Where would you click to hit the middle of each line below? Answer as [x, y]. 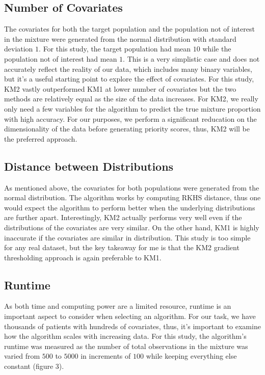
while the [217, 49]
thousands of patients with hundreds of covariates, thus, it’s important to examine [132, 326]
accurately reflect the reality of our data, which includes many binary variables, [128, 69]
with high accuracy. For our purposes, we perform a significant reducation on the [130, 118]
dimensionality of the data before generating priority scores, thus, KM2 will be [127, 129]
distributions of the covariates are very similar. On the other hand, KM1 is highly [132, 227]
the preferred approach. [41, 138]
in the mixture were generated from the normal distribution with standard [120, 38]
